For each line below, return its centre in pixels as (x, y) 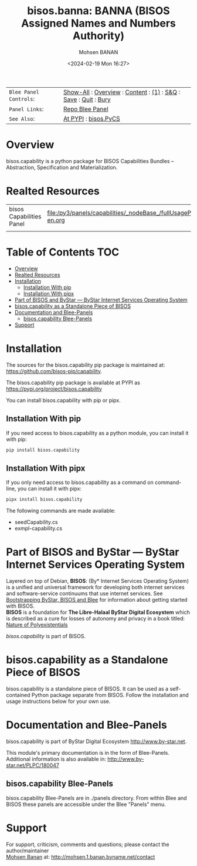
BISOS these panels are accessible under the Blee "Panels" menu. (86, 804)
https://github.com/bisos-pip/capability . (54, 371)
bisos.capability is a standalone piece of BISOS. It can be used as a (87, 689)
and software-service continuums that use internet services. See (84, 593)
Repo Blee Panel (86, 109)
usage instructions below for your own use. (58, 701)
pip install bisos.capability (43, 450)
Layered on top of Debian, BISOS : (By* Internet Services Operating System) (98, 581)
